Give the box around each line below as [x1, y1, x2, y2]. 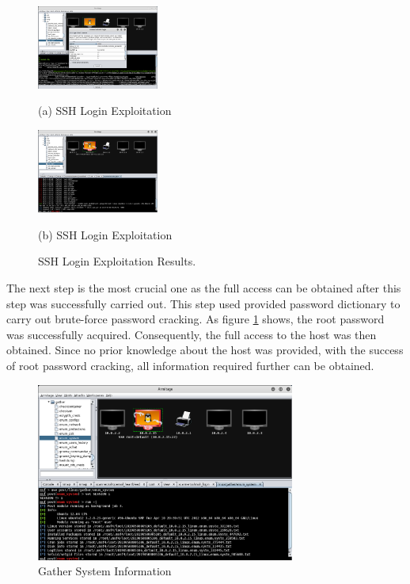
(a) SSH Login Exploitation [38, 102, 172, 119]
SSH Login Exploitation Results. [38, 253, 196, 269]
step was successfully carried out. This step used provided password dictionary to [6, 295, 401, 311]
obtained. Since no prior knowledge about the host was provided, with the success [6, 342, 404, 358]
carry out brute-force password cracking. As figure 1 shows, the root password [6, 311, 385, 327]
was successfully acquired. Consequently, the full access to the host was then [6, 326, 377, 342]
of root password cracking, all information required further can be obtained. [6, 357, 374, 373]
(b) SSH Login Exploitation [38, 226, 173, 242]
